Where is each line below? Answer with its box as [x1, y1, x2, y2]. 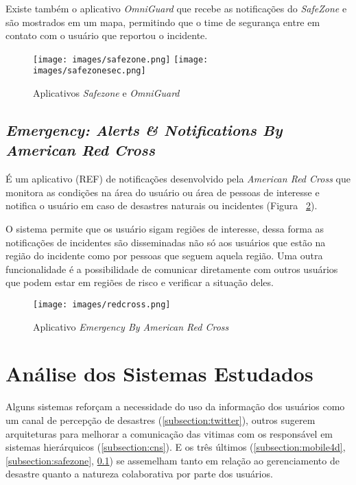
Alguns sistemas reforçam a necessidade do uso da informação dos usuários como [5, 399, 345, 414]
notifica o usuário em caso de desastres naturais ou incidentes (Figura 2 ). [5, 198, 318, 213]
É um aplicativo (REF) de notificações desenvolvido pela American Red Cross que [5, 171, 351, 186]
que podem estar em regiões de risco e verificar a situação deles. [5, 275, 274, 289]
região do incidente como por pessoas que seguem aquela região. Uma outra [5, 248, 323, 263]
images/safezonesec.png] [33, 66, 146, 76]
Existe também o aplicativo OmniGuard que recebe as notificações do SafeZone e [5, 1, 347, 15]
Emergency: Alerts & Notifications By [5, 119, 283, 141]
